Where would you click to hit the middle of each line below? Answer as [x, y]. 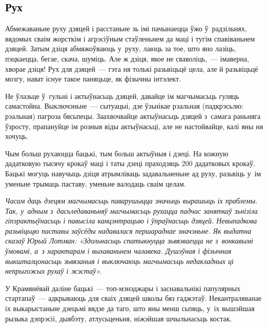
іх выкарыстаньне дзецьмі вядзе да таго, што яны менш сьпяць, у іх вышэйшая [130, 308]
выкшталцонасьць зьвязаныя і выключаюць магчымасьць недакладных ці [119, 261]
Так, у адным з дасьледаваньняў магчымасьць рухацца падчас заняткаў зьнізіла [131, 210]
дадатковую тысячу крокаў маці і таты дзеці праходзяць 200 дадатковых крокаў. [130, 163]
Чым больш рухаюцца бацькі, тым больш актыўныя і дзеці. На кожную [117, 153]
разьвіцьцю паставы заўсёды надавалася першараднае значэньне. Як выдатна [128, 230]
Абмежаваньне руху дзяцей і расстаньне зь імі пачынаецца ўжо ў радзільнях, [126, 28]
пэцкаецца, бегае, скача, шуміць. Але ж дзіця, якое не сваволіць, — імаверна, [127, 58]
